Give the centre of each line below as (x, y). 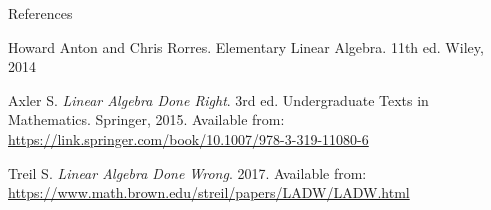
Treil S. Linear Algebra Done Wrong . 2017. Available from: (187, 172)
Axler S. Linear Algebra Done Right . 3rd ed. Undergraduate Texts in (218, 99)
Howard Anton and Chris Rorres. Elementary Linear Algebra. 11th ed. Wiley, (246, 46)
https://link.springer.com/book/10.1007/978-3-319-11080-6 (188, 138)
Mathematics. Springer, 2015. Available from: (146, 119)
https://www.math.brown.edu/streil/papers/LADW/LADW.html (209, 192)
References (40, 13)
